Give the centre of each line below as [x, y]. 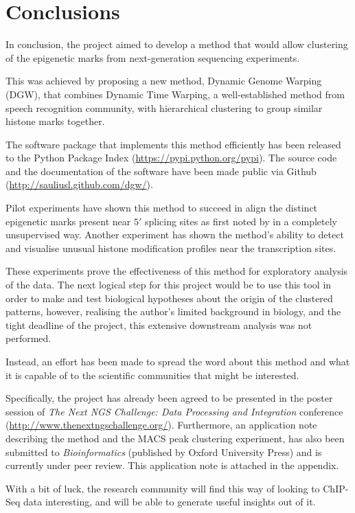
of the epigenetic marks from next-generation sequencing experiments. [153, 57]
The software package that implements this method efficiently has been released [173, 144]
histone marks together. [55, 121]
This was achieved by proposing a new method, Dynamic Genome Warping [164, 81]
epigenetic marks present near [68, 221]
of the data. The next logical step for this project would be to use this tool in [169, 285]
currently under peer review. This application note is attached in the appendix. [172, 465]
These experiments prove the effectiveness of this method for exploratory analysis [177, 271]
